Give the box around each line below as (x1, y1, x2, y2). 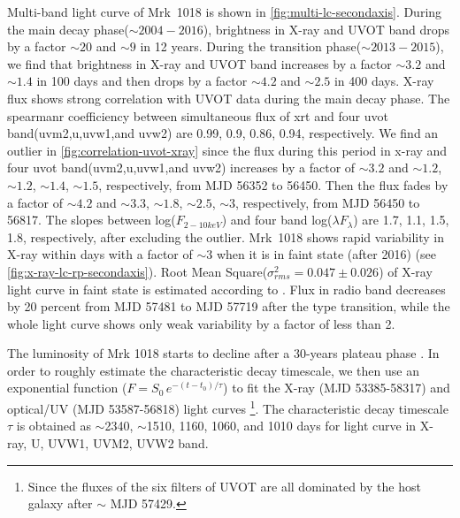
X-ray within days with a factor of (7, 245, 193, 263)
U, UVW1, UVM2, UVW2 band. (30, 433, 209, 452)
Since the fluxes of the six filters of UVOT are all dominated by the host (27, 476, 421, 495)
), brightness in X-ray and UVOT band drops (203, 19, 450, 38)
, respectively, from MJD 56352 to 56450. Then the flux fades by (98, 175, 448, 194)
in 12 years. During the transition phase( (140, 37, 362, 56)
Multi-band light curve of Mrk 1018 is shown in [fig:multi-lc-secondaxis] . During (7, 3, 442, 20)
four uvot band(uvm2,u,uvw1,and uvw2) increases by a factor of (7, 158, 356, 177)
